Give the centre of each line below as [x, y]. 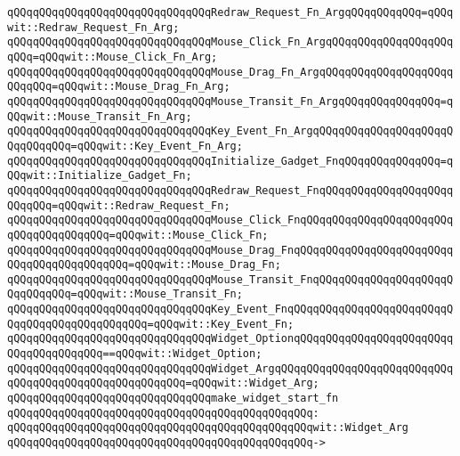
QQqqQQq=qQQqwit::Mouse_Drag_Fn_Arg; [119, 87]
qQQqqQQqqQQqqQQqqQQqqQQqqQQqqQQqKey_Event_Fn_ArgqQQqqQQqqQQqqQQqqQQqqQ [230, 131]
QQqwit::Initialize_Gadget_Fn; [100, 176]
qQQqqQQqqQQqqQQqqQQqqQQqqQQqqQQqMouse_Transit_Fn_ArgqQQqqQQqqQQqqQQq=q [230, 101]
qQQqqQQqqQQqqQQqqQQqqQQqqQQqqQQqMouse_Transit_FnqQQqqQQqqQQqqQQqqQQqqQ [230, 279]
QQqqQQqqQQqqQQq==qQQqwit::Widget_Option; [135, 354]
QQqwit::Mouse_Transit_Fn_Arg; [100, 116]
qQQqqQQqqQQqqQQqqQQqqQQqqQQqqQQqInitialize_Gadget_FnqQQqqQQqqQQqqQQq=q [230, 161]
